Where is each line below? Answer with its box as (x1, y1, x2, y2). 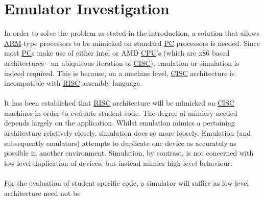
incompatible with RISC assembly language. (4, 78, 142, 88)
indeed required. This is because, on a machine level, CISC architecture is (4, 67, 235, 78)
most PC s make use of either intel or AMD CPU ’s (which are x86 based (4, 47, 230, 58)
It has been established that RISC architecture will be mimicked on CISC (4, 97, 235, 108)
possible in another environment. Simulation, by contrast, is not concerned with (4, 147, 254, 158)
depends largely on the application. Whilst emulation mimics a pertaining (4, 117, 235, 128)
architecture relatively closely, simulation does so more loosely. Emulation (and (4, 128, 251, 138)
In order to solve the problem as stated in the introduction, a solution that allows (4, 28, 259, 38)
